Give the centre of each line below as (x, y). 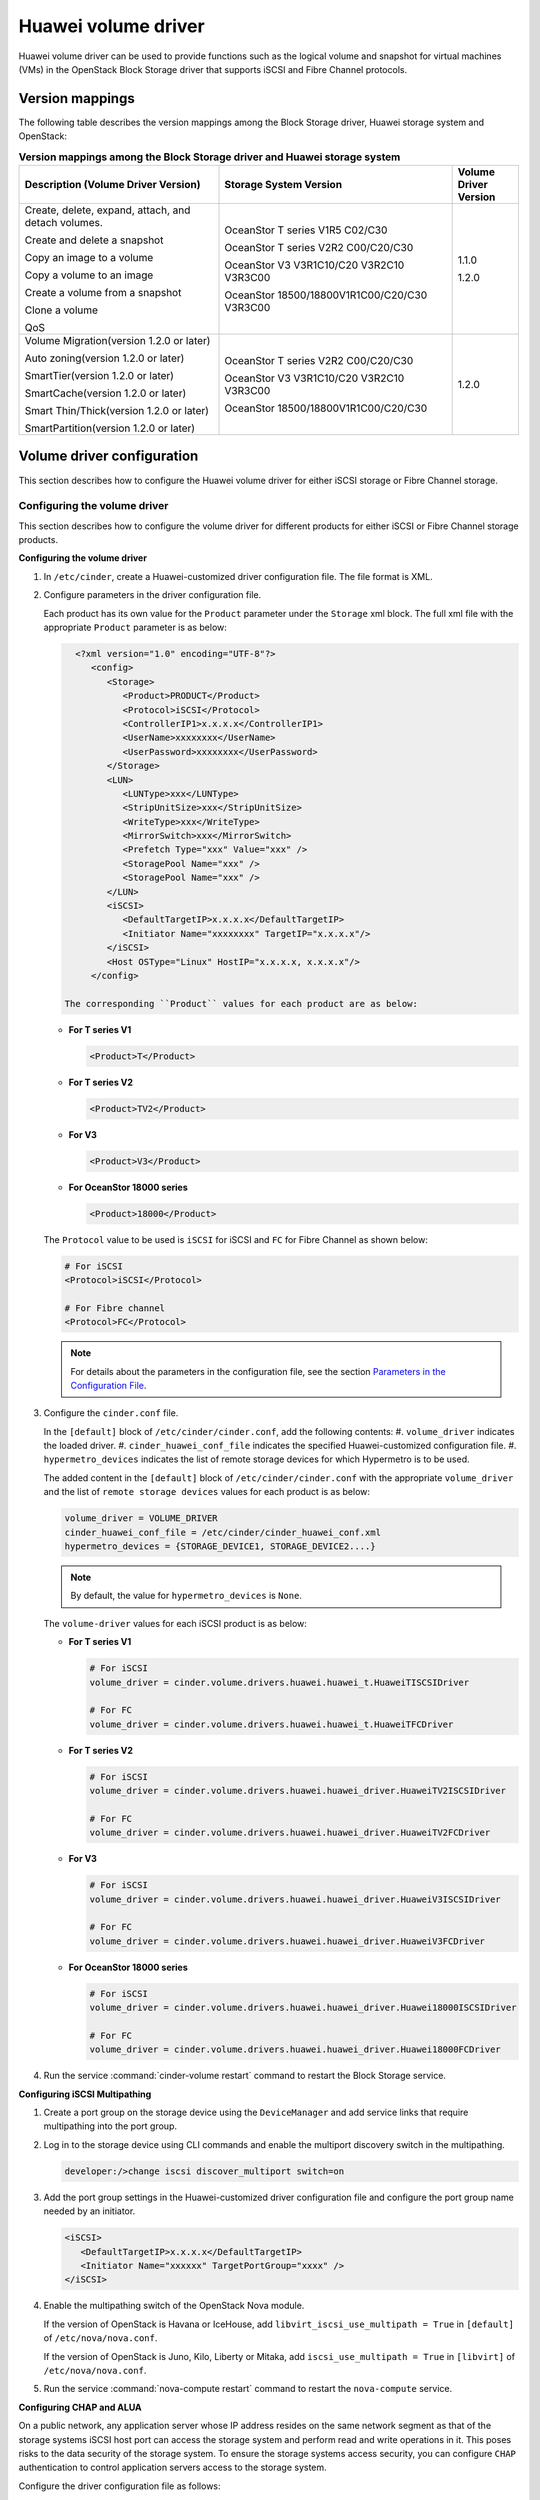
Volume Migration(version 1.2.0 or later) (117, 340)
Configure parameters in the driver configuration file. (152, 595)
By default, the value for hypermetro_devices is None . (186, 1596)
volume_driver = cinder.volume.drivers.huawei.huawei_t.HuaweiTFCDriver (271, 1724)
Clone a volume (61, 310)
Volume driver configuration (108, 456)
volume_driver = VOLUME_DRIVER (141, 1518)
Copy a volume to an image (89, 275)
